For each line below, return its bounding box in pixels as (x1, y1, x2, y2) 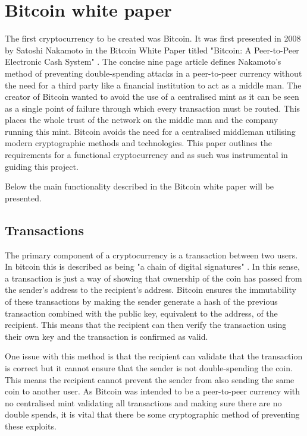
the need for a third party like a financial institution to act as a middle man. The (5, 78, 302, 91)
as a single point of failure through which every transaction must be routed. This (5, 102, 300, 114)
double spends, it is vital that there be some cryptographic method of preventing (5, 408, 300, 421)
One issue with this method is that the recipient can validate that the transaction (5, 350, 303, 362)
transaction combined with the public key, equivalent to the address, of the (5, 307, 278, 319)
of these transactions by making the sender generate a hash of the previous (5, 295, 278, 308)
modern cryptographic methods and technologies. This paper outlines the (5, 137, 272, 149)
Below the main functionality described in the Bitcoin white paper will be (5, 180, 274, 192)
